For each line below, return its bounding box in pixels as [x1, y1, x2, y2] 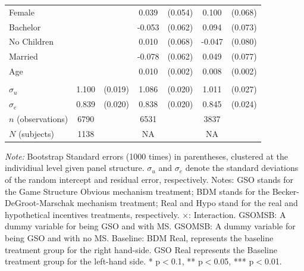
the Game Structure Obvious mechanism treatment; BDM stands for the [5, 185, 270, 197]
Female [9, 5, 35, 18]
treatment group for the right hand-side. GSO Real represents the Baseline [5, 243, 277, 256]
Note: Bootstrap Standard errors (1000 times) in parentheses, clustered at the [5, 149, 289, 162]
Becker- [272, 185, 300, 197]
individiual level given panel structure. [5, 161, 145, 174]
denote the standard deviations [185, 161, 299, 174]
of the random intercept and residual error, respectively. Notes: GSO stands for [5, 173, 293, 186]
